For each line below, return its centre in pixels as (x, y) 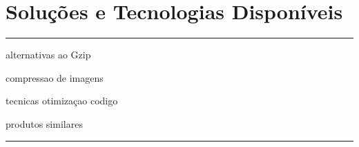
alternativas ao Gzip (48, 55)
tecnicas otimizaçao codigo (62, 101)
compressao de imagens (55, 77)
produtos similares (44, 123)
